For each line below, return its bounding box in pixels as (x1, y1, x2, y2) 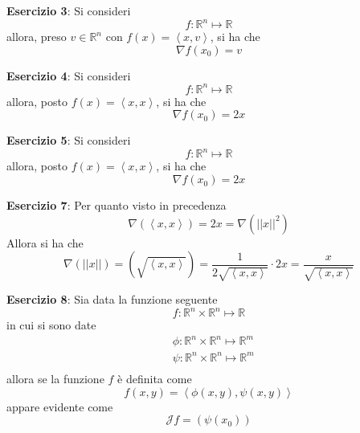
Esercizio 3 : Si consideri (6, 2, 131, 18)
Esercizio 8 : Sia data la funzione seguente (6, 291, 218, 308)
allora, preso (6, 28, 67, 45)
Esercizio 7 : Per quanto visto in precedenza (6, 197, 227, 214)
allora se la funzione (6, 370, 104, 387)
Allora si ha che (6, 234, 84, 251)
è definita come (117, 370, 192, 387)
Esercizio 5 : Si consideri (6, 132, 131, 149)
